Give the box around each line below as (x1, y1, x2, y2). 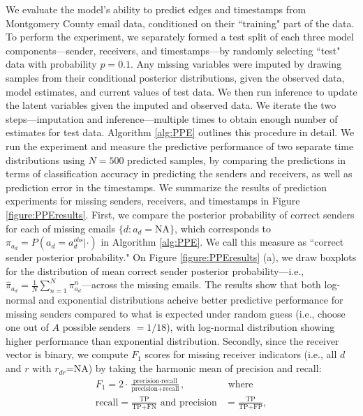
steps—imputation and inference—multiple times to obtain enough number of (6, 111, 338, 126)
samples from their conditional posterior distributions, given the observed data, (6, 70, 345, 84)
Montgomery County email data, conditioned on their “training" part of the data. (6, 15, 355, 30)
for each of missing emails (6, 221, 115, 235)
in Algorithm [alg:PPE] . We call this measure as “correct (101, 235, 344, 249)
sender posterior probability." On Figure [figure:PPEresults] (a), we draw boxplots (6, 250, 357, 265)
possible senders (62, 320, 131, 334)
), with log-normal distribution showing (166, 320, 335, 334)
